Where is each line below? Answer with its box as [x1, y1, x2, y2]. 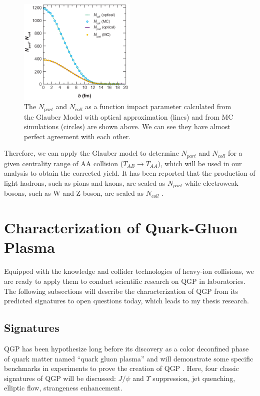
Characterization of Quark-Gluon [4, 217, 238, 238]
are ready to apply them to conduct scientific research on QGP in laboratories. [4, 275, 245, 286]
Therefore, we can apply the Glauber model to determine [4, 148, 179, 158]
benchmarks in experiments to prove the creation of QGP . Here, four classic [4, 363, 239, 373]
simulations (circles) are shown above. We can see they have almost [24, 121, 230, 132]
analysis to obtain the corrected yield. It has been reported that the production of [4, 168, 255, 178]
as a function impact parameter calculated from [85, 101, 231, 112]
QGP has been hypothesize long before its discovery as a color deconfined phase [4, 343, 249, 353]
